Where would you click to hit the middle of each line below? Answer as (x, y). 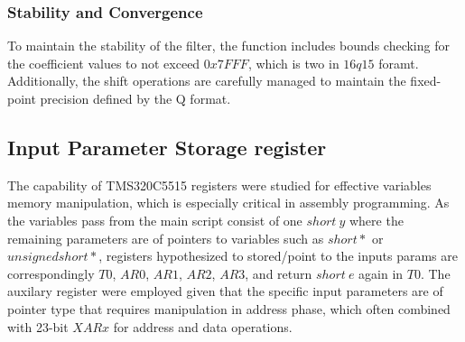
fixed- (426, 81)
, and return (279, 273)
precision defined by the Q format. (135, 98)
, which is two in (293, 63)
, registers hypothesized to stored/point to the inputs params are (278, 256)
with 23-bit (38, 326)
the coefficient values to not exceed (104, 63)
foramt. (399, 63)
